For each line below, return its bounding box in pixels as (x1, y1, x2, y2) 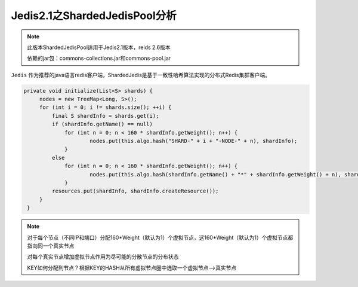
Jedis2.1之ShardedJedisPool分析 (11, 9, 177, 22)
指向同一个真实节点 (27, 242, 75, 249)
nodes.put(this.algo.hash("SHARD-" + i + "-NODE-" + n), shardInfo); (89, 138, 298, 145)
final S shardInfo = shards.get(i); (51, 112, 159, 119)
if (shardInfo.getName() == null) (51, 121, 153, 128)
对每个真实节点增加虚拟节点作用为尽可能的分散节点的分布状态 (27, 253, 179, 260)
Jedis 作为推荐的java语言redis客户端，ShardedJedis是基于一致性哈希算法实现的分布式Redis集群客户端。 (11, 71, 271, 78)
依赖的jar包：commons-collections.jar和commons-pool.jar (27, 54, 171, 62)
